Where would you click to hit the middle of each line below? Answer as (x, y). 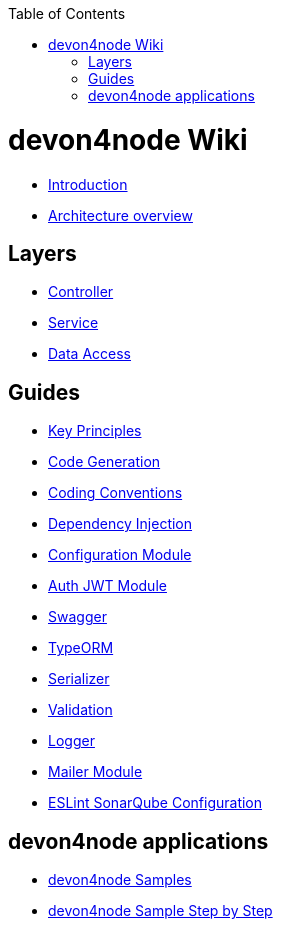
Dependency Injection (120, 524)
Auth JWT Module (107, 586)
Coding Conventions (115, 493)
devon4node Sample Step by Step (160, 911)
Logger (71, 741)
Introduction (88, 184)
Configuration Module (120, 555)
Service (73, 323)
